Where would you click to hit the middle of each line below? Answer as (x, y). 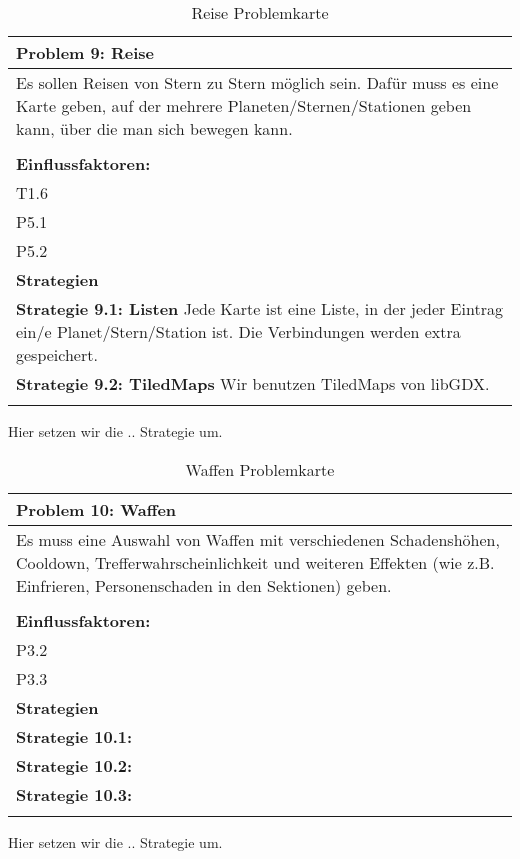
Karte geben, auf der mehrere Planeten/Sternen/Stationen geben (244, 105)
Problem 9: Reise (85, 52)
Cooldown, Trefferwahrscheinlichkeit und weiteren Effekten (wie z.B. (255, 562)
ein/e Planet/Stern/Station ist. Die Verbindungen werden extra (238, 331)
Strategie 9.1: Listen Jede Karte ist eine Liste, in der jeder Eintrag (259, 308)
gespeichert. (57, 354)
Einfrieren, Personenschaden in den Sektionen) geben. (204, 585)
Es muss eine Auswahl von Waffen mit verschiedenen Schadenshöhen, (258, 539)
